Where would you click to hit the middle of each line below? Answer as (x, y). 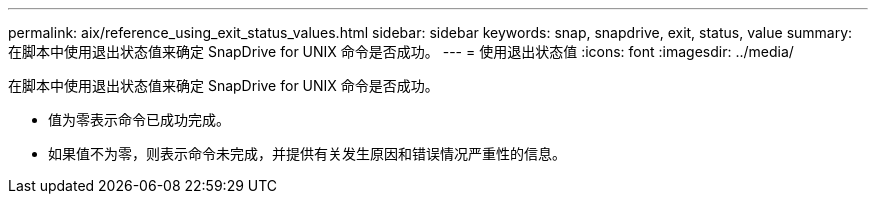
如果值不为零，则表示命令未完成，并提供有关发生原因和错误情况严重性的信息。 (307, 153)
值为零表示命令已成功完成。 (139, 119)
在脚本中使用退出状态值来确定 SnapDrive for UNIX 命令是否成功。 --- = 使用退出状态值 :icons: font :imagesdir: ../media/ (401, 51)
